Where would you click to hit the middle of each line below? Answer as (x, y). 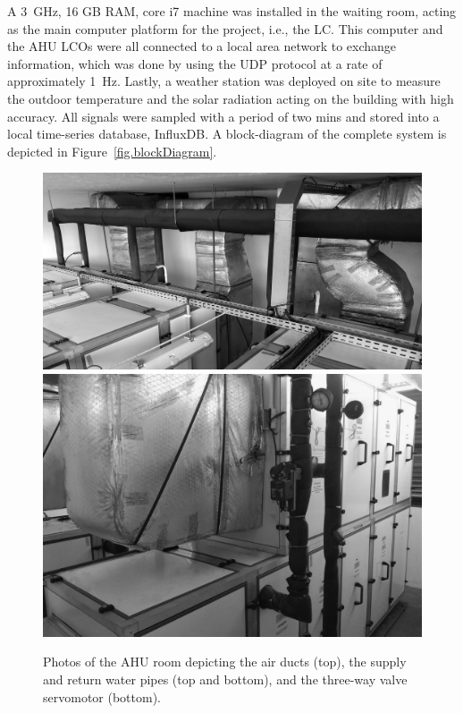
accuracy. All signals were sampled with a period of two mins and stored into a (223, 116)
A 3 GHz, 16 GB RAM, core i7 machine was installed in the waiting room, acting (232, 11)
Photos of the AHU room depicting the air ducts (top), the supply (225, 662)
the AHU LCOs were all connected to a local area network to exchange (202, 46)
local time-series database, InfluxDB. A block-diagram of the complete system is (227, 134)
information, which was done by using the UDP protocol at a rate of (195, 63)
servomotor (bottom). (102, 696)
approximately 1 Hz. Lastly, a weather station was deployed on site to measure (224, 81)
